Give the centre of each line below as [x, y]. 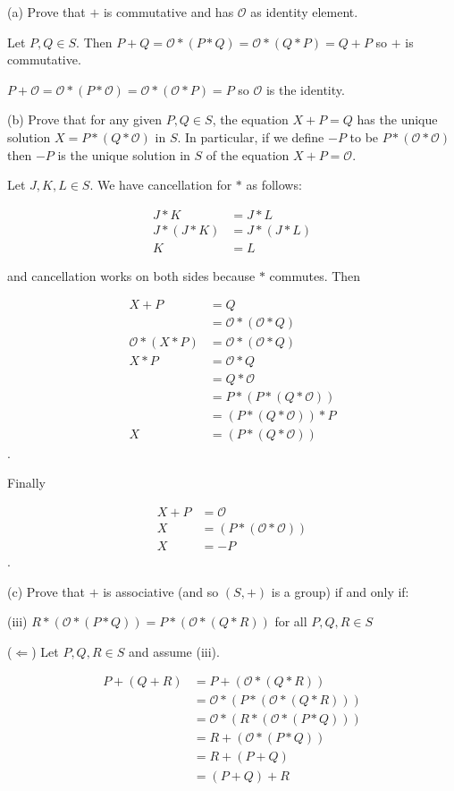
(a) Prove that [46, 12]
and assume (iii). [174, 651]
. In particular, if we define [251, 136]
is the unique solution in [124, 154]
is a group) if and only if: [340, 591]
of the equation [248, 154]
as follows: [274, 185]
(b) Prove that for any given [84, 119]
